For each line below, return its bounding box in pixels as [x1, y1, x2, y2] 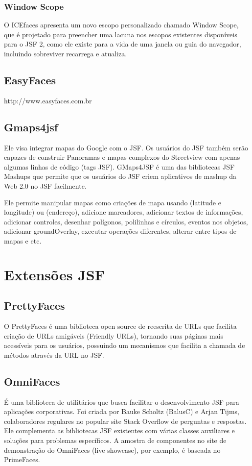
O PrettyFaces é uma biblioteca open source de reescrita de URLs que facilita [4, 321, 237, 331]
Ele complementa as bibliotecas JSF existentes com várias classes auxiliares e [4, 425, 235, 436]
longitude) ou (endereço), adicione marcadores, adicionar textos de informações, [4, 207, 243, 217]
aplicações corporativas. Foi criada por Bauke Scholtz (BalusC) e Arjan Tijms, [4, 406, 239, 417]
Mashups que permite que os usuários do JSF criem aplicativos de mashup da [4, 171, 237, 181]
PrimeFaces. [4, 454, 40, 465]
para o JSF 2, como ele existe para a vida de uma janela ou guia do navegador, [4, 39, 241, 49]
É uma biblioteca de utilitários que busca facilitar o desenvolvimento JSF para [4, 396, 239, 407]
